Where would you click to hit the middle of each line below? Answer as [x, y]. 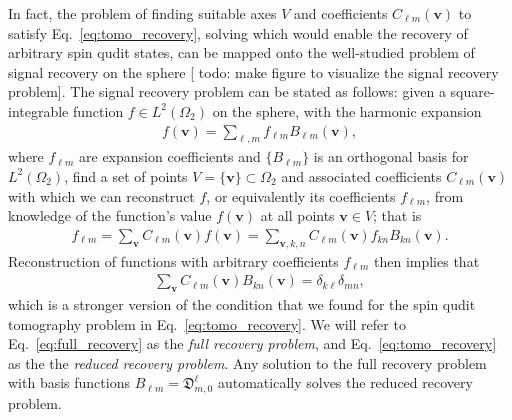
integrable [38, 110]
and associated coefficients [361, 175]
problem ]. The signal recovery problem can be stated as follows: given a [227, 91]
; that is [397, 215]
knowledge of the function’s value [110, 215]
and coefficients [341, 13]
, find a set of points [126, 175]
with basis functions [69, 382]
